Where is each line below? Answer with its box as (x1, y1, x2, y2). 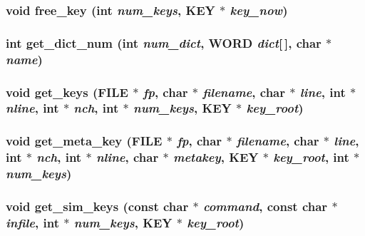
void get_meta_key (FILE (6, 132, 163, 150)
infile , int (6, 213, 59, 231)
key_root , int (273, 148, 349, 166)
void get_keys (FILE (6, 83, 128, 101)
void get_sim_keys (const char (6, 197, 189, 215)
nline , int (6, 99, 59, 117)
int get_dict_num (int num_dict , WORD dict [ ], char (6, 34, 322, 51)
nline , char (96, 148, 159, 166)
